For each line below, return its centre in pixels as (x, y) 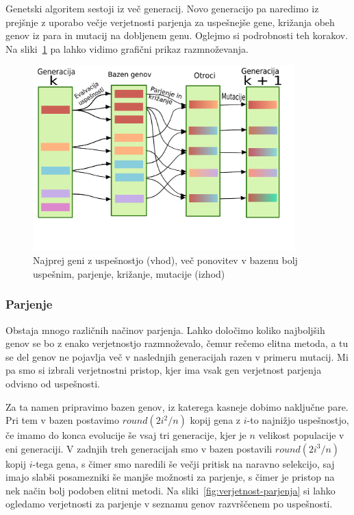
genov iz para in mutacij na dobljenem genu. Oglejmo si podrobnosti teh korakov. (177, 35)
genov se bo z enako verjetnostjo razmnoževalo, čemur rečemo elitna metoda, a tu (177, 343)
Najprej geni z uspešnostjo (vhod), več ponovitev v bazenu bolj (165, 260)
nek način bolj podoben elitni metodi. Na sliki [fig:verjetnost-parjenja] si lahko (170, 490)
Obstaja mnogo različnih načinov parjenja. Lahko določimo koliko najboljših (165, 330)
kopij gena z (215, 420)
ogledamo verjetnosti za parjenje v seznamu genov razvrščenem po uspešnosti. (169, 504)
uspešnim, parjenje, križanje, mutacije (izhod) (129, 273)
